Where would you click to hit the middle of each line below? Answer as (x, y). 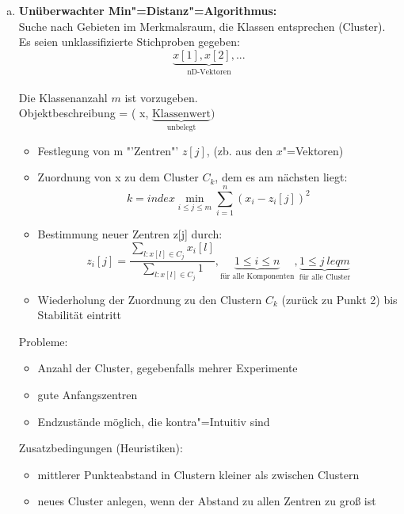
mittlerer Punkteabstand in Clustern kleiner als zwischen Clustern (198, 474)
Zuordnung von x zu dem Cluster (118, 177)
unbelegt (181, 128)
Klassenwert (181, 114)
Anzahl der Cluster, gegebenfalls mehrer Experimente (168, 368)
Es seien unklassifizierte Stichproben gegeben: (129, 42)
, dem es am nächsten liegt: (281, 177)
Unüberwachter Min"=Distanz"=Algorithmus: (148, 10)
